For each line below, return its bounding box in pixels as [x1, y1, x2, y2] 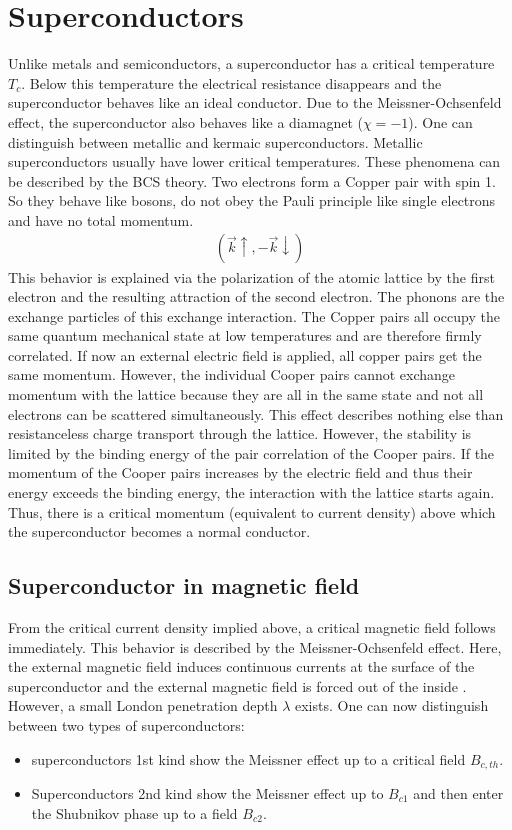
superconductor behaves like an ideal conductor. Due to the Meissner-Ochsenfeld [8, 92, 502, 113]
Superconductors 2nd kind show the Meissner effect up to [31, 783, 384, 804]
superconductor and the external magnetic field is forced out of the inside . [8, 675, 467, 696]
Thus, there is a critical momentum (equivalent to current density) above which [8, 501, 496, 522]
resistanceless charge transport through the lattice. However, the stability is [8, 423, 472, 444]
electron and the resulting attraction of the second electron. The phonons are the [8, 286, 505, 307]
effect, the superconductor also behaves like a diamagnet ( [8, 111, 363, 132]
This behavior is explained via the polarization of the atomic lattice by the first [8, 266, 495, 287]
